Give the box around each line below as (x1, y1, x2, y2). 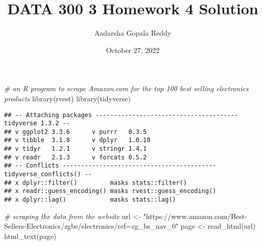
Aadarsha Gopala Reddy (94, 28, 172, 38)
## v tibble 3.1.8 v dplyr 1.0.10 (4, 137, 151, 144)
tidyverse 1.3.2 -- (4, 120, 70, 127)
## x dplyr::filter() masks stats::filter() (4, 179, 187, 186)
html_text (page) (4, 230, 57, 241)
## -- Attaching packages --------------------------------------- (4, 111, 239, 119)
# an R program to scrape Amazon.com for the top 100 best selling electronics (4, 83, 249, 94)
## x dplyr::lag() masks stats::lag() (4, 196, 176, 204)
